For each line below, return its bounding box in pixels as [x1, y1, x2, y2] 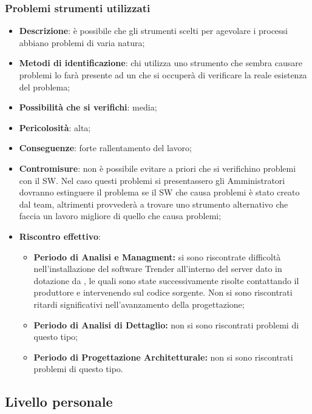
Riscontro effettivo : [19, 229, 101, 242]
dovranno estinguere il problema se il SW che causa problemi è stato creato [19, 186, 300, 199]
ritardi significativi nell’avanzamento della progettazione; [33, 297, 245, 310]
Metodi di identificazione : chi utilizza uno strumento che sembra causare [19, 56, 302, 69]
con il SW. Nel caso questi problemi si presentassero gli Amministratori [19, 174, 285, 186]
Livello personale [5, 392, 113, 411]
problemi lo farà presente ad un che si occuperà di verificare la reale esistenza [19, 69, 307, 81]
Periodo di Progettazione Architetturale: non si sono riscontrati [33, 350, 293, 363]
